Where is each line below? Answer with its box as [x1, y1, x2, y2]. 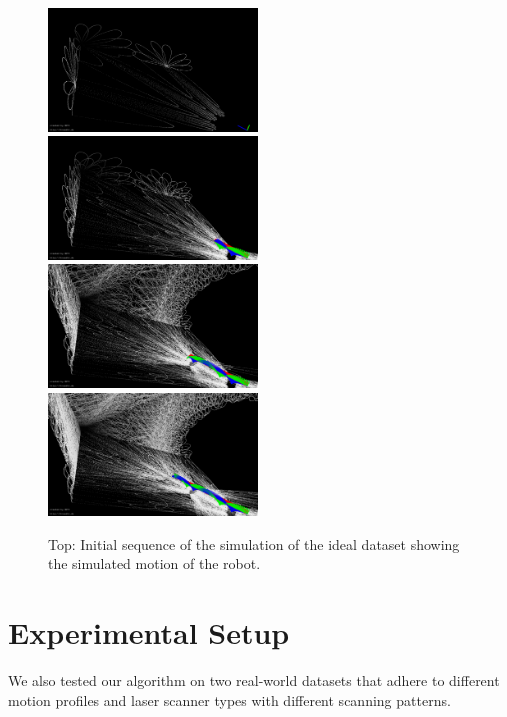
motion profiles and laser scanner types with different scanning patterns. [8, 689, 451, 710]
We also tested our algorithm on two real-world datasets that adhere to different [8, 670, 500, 690]
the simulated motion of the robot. [48, 553, 261, 574]
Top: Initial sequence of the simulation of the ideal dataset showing [48, 533, 460, 554]
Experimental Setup [8, 612, 290, 653]
